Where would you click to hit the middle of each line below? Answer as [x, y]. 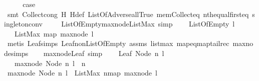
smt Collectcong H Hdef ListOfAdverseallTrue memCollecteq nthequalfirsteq [128, 14]
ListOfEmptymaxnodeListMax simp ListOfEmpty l [148, 24]
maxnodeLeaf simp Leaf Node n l [104, 53]
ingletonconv [24, 24]
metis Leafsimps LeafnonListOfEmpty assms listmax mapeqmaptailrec [118, 43]
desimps [16, 53]
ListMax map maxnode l [54, 33]
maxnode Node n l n [50, 63]
